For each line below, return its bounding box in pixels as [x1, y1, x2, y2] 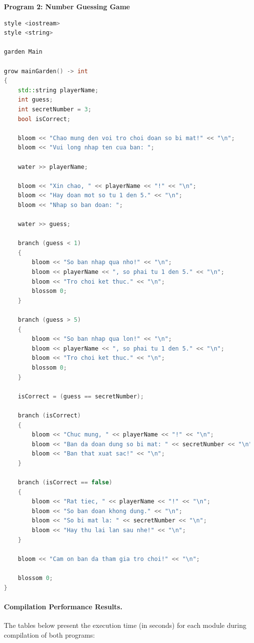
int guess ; [18, 96, 53, 104]
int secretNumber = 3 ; [18, 105, 92, 113]
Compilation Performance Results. [4, 601, 123, 611]
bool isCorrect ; [18, 115, 71, 123]
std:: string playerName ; [18, 86, 99, 94]
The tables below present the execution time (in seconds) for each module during [4, 620, 247, 630]
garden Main [4, 48, 42, 56]
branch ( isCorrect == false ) [18, 479, 112, 486]
